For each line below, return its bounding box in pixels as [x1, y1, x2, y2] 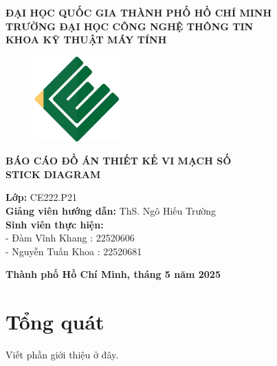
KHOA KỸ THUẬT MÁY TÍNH [5, 32, 167, 47]
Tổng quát [5, 308, 104, 336]
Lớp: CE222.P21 [5, 190, 77, 204]
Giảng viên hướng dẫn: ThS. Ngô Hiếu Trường [5, 203, 217, 217]
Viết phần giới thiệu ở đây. [5, 347, 119, 362]
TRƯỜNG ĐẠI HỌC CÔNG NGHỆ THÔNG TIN [5, 19, 254, 33]
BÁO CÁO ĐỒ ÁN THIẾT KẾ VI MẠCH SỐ [5, 153, 232, 168]
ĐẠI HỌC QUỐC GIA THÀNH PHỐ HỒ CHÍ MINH [5, 6, 272, 19]
